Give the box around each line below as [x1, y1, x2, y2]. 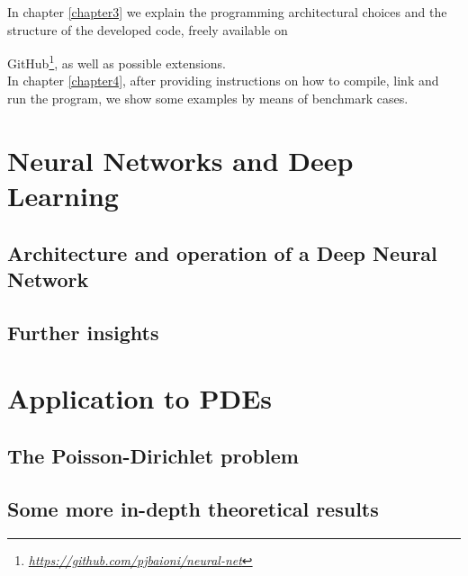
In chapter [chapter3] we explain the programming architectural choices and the [7, 3, 447, 21]
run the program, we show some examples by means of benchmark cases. [7, 89, 409, 108]
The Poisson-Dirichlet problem [7, 441, 299, 469]
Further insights [7, 318, 159, 346]
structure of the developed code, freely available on [7, 20, 288, 39]
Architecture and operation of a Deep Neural [7, 238, 437, 266]
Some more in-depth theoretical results [7, 494, 379, 522]
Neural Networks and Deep [7, 141, 354, 178]
